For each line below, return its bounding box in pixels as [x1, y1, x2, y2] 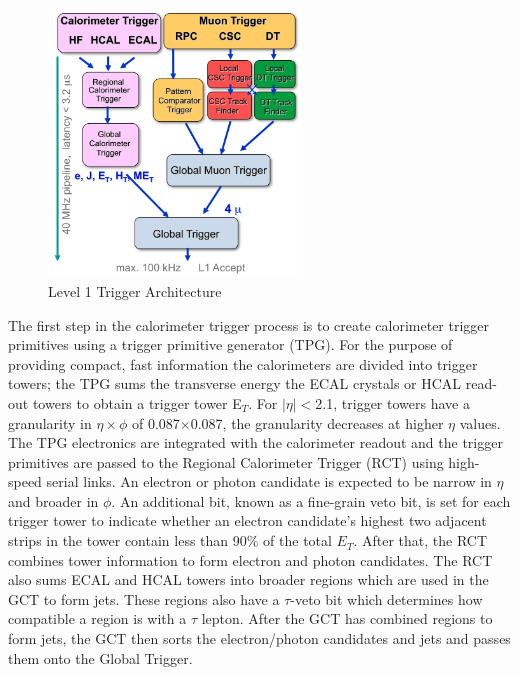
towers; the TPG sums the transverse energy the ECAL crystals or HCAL [8, 373, 462, 394]
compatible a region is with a [8, 608, 187, 629]
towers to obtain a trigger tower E [32, 392, 242, 413]
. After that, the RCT [353, 530, 488, 551]
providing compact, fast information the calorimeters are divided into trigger [8, 353, 478, 374]
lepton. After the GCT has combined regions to [201, 608, 493, 629]
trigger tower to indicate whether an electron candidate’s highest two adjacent [8, 510, 487, 531]
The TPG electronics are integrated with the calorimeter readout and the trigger [8, 432, 503, 453]
